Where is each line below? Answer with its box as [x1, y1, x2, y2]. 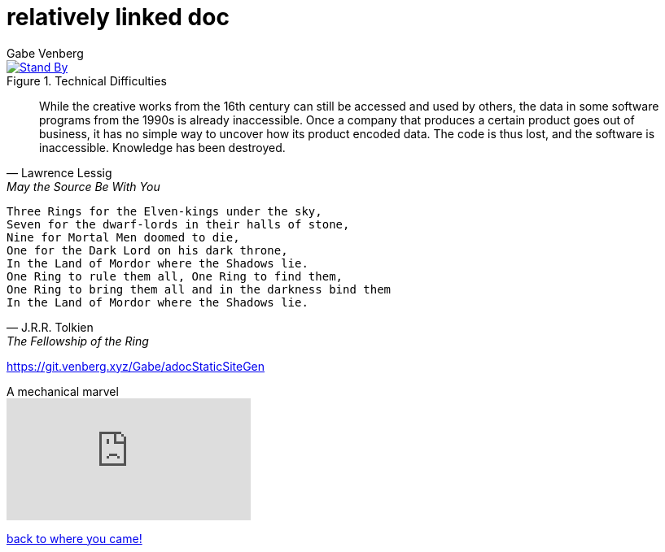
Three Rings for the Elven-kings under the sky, [7, 204, 322, 218]
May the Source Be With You [7, 179, 160, 193]
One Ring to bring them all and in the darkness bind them [7, 282, 392, 296]
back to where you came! [7, 531, 142, 545]
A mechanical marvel [7, 384, 119, 398]
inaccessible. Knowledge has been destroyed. [39, 140, 286, 154]
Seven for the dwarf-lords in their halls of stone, [7, 217, 350, 231]
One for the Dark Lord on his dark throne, [7, 243, 288, 257]
